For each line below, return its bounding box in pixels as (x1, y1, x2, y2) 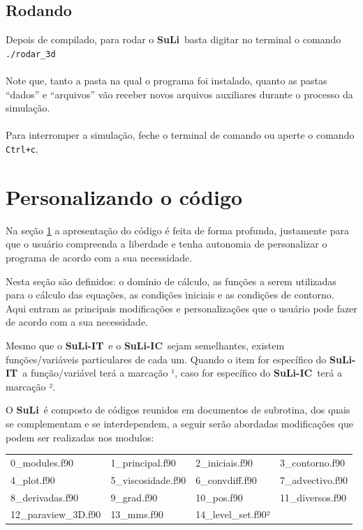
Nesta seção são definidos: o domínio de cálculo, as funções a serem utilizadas (6, 273, 336, 288)
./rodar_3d (6, 49, 56, 59)
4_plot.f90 (10, 472, 55, 487)
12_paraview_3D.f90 (10, 507, 101, 522)
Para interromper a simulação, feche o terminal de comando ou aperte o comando (6, 128, 355, 142)
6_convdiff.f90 (195, 472, 257, 487)
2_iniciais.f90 (195, 455, 253, 469)
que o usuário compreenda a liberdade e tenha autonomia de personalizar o (6, 236, 327, 251)
